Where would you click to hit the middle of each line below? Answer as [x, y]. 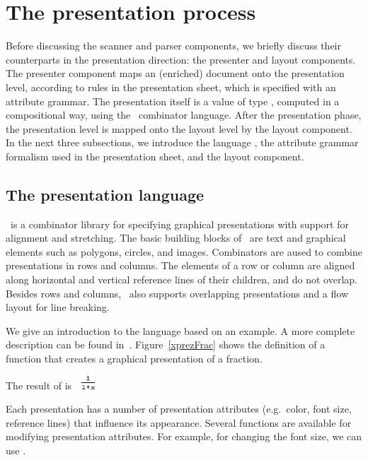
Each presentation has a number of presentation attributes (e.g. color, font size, [179, 409]
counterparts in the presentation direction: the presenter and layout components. [181, 59]
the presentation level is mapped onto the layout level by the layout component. [179, 128]
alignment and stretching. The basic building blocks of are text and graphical [176, 238]
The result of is [39, 385]
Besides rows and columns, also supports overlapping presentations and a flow [177, 293]
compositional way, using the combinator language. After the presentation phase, [184, 115]
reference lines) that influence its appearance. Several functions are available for [179, 422]
